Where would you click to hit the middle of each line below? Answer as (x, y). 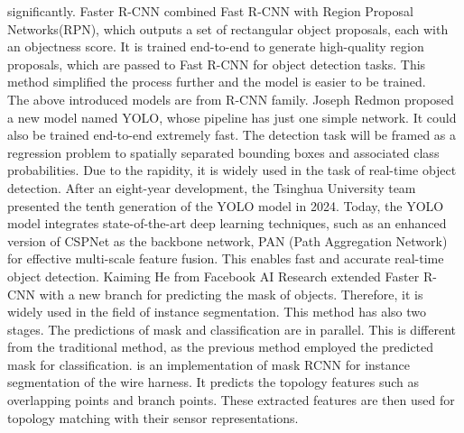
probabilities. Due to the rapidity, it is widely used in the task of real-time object (232, 170)
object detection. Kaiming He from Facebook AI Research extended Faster (213, 276)
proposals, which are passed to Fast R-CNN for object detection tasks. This (217, 64)
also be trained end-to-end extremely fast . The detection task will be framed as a (232, 135)
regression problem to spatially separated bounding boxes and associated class (223, 152)
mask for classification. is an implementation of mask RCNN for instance (209, 364)
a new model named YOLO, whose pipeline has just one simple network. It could (232, 117)
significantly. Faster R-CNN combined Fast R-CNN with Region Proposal (210, 11)
